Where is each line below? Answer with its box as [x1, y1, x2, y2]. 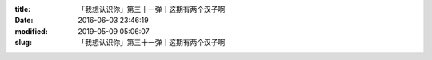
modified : [14, 26, 48, 36]
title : [14, 5, 31, 13]
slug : [14, 38, 32, 47]
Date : [14, 16, 34, 25]
